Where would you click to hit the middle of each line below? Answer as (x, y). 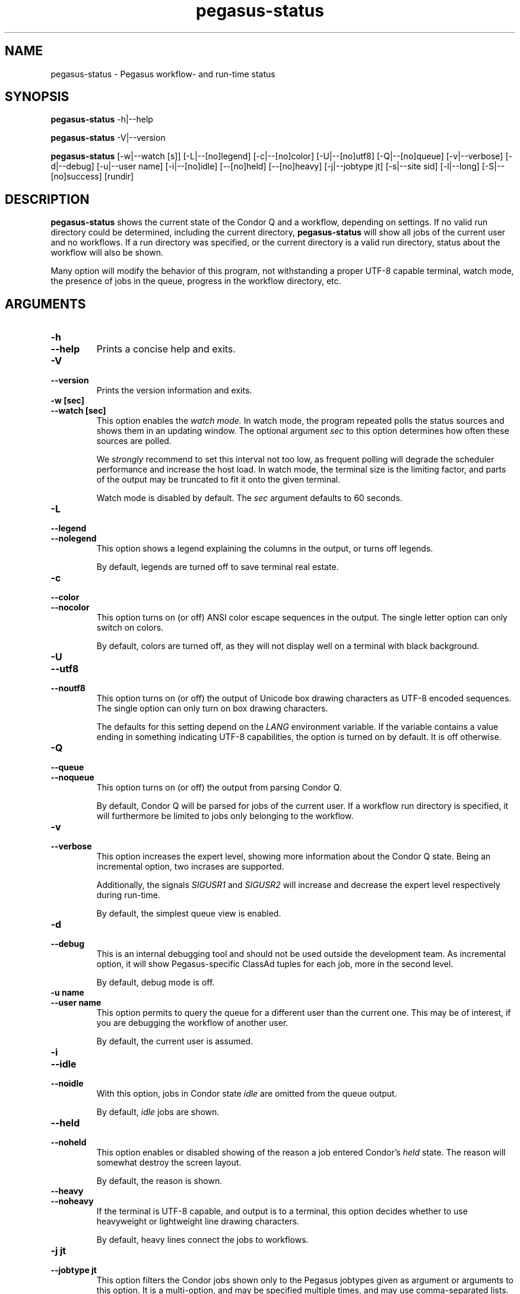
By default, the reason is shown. (159, 1181)
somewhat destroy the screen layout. (169, 1163)
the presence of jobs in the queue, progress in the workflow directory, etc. (196, 281)
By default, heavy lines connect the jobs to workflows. (202, 1240)
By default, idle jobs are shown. (158, 1112)
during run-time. (128, 895)
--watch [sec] (78, 411)
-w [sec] (67, 401)
